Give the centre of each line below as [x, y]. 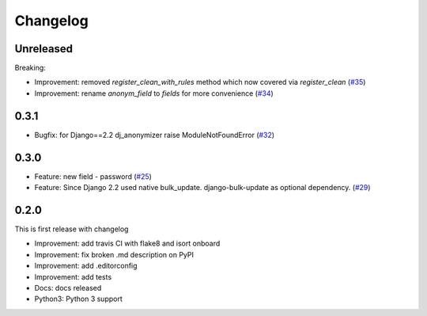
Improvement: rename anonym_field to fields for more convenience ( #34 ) [154, 93]
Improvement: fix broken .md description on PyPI [114, 254]
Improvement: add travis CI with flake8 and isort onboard [127, 244]
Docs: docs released [68, 287]
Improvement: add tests [73, 276]
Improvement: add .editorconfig [86, 266]
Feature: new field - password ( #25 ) [93, 176]
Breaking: [30, 68]
